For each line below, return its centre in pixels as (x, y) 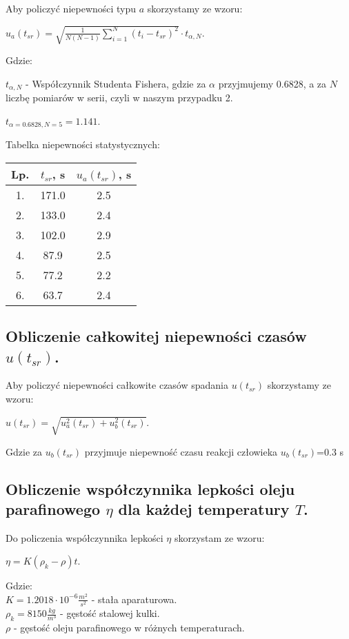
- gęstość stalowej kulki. (110, 613)
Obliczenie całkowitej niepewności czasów (156, 336)
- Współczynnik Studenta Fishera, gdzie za (116, 83)
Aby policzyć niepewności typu (71, 8)
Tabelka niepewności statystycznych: (83, 144)
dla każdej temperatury (204, 508)
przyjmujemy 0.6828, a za (272, 83)
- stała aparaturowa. (134, 599)
